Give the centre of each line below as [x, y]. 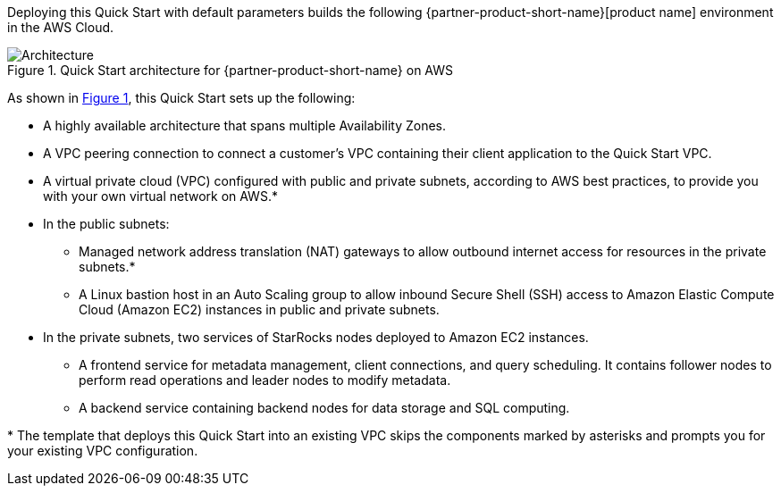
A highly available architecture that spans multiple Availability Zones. [245, 125]
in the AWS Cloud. [61, 27]
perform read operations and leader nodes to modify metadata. [265, 380]
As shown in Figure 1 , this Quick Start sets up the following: [181, 98]
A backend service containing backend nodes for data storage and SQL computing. [324, 408]
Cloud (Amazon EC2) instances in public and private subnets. [259, 309]
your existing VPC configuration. [103, 451]
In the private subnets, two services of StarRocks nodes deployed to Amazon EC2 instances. [316, 337]
